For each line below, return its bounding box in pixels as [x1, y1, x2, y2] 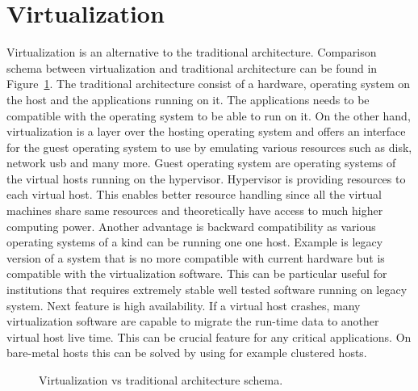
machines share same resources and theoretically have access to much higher [6, 202, 383, 219]
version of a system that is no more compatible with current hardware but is [6, 249, 385, 266]
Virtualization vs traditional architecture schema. [39, 372, 283, 388]
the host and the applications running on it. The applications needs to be [6, 90, 370, 107]
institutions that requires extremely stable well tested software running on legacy [6, 281, 408, 298]
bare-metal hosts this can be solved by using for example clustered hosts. [6, 344, 367, 361]
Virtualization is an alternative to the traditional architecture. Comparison [6, 44, 377, 61]
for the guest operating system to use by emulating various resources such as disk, [6, 138, 412, 155]
